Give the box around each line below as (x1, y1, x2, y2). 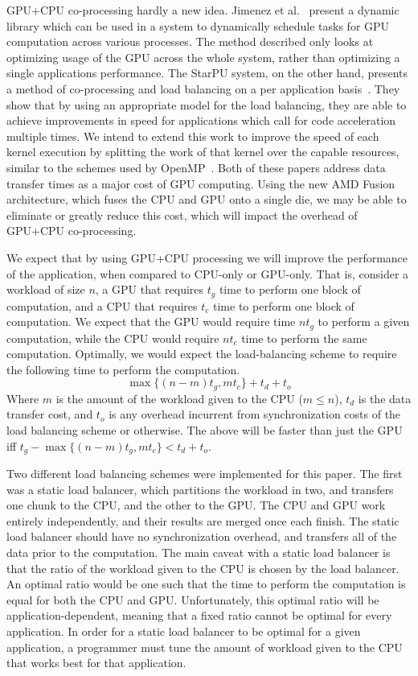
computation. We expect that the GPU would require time (6, 313, 296, 330)
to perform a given (318, 313, 410, 330)
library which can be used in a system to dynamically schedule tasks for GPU (6, 17, 390, 34)
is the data (358, 390, 412, 406)
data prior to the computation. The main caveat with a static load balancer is (6, 544, 391, 561)
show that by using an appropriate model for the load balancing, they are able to (6, 96, 407, 113)
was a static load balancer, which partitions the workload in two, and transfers (6, 480, 394, 497)
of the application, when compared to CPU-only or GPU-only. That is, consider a (6, 265, 409, 282)
